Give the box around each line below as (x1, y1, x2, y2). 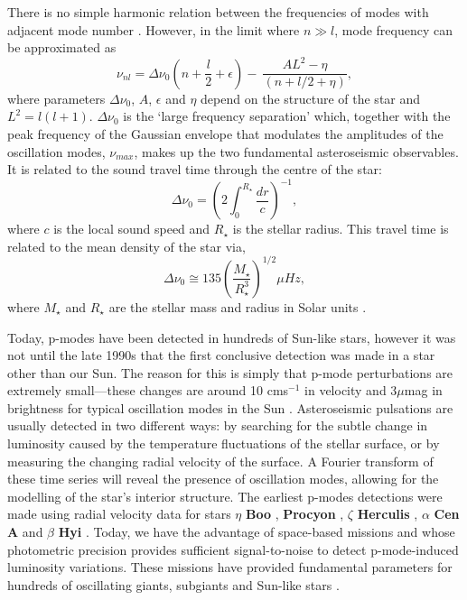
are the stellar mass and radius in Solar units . (108, 297, 367, 316)
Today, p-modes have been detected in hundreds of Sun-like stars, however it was (7, 328, 456, 346)
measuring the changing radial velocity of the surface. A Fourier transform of (7, 451, 434, 470)
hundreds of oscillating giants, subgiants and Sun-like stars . (7, 575, 340, 594)
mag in (404, 381, 443, 400)
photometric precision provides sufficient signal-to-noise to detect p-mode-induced (7, 540, 459, 558)
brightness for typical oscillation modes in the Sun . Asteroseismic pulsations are (7, 398, 453, 417)
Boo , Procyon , (246, 504, 344, 523)
